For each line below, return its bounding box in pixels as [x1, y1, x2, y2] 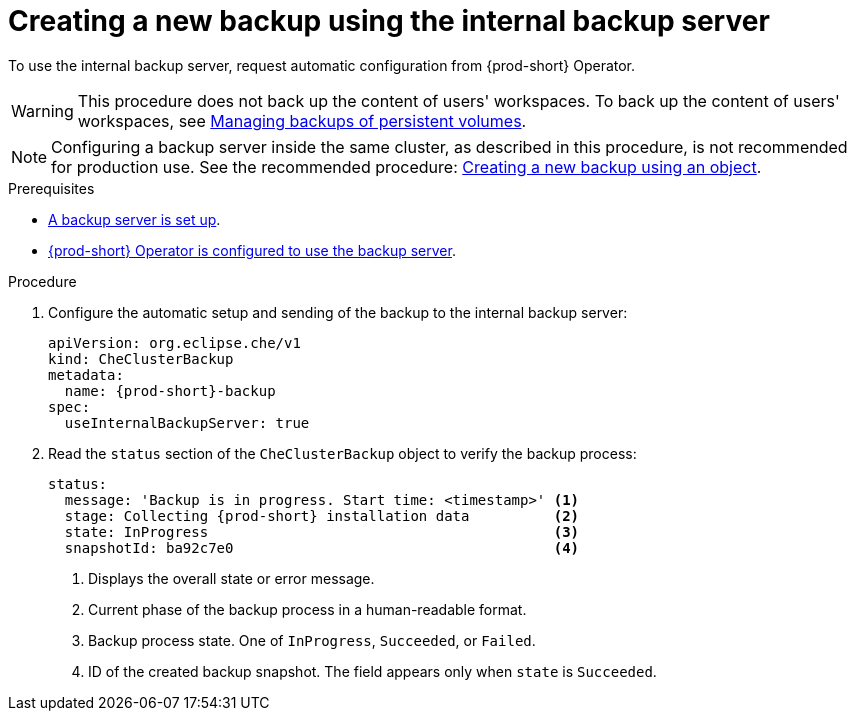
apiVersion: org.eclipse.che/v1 [48, 334, 301, 351]
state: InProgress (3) [64, 523, 580, 540]
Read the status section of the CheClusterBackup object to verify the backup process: [48, 444, 637, 462]
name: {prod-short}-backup [64, 382, 276, 399]
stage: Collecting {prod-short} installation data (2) [64, 507, 580, 524]
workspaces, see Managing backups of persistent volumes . [77, 110, 527, 131]
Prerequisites [8, 179, 95, 197]
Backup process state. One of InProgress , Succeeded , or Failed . [88, 631, 536, 649]
